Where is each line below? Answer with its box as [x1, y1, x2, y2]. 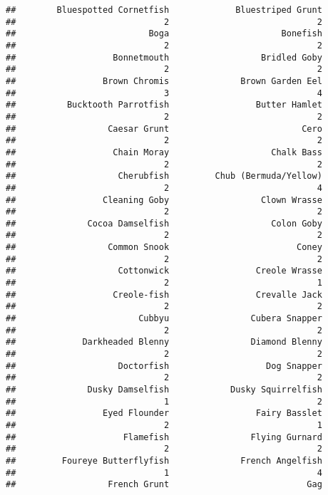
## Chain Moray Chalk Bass [6, 147, 322, 157]
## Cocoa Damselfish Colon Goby [6, 218, 322, 229]
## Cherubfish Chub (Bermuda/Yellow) [6, 171, 322, 182]
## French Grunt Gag [6, 479, 322, 490]
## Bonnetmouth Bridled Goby [6, 52, 322, 63]
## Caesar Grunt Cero [6, 123, 322, 134]
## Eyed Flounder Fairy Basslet [6, 408, 322, 419]
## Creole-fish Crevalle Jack [6, 289, 322, 300]
